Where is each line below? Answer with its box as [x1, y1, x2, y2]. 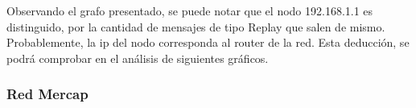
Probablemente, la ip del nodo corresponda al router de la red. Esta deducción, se [6, 34, 410, 51]
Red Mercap [6, 84, 89, 104]
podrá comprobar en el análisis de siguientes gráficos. [6, 49, 269, 66]
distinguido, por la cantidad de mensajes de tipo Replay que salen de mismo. [6, 18, 385, 35]
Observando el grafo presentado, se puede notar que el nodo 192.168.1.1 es [6, 2, 373, 19]
